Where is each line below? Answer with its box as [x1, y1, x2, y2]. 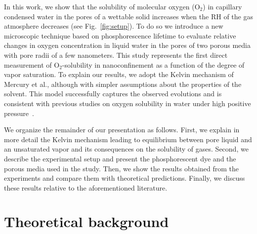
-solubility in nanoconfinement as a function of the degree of [62, 59, 245, 70]
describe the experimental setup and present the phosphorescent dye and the [4, 153, 236, 163]
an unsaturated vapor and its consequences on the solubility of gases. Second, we [4, 144, 249, 154]
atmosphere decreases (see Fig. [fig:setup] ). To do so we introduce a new [4, 21, 223, 31]
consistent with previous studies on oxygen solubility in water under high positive [4, 98, 251, 108]
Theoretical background [4, 211, 169, 232]
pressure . [4, 108, 34, 118]
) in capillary [203, 1, 242, 11]
